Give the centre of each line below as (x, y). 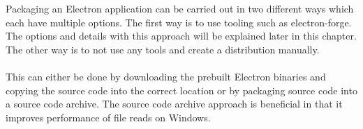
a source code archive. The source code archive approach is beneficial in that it (174, 104)
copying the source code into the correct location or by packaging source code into (181, 90)
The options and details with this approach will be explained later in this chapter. (181, 36)
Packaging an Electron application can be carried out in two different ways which (180, 8)
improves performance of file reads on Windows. (108, 117)
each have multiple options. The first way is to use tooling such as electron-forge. (179, 22)
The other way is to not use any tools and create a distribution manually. (163, 49)
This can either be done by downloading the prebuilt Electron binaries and (166, 76)
